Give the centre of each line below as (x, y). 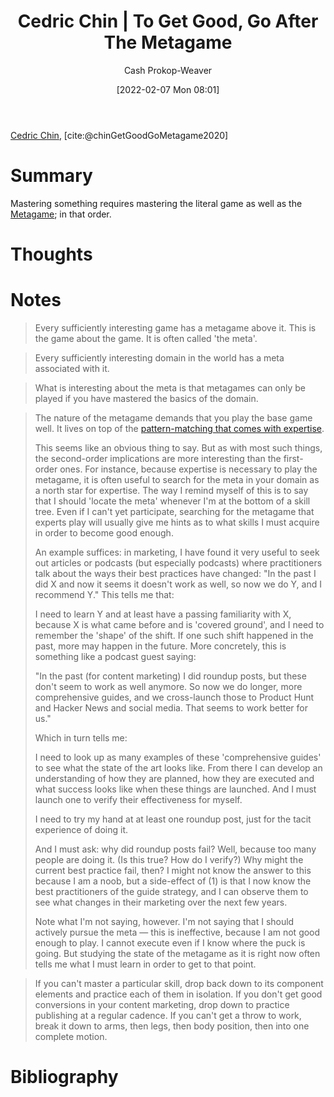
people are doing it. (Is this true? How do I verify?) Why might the (169, 859)
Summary (51, 176)
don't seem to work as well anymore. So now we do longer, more (168, 686)
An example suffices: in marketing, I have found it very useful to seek (177, 552)
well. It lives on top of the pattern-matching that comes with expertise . (179, 428)
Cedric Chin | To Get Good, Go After (168, 21)
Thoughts (51, 254)
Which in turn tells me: (81, 738)
